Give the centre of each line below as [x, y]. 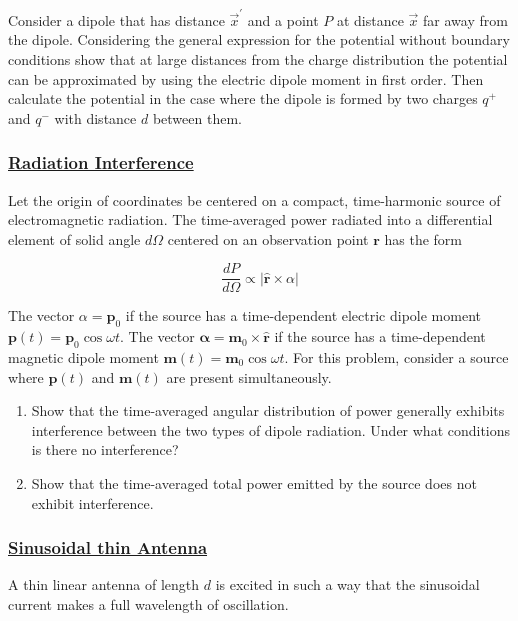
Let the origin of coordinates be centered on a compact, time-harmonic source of [254, 199]
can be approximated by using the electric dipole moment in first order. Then [246, 78]
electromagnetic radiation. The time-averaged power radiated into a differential [250, 219]
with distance [95, 117]
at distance [370, 19]
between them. [197, 117]
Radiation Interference [101, 162]
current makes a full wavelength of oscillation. [148, 603]
